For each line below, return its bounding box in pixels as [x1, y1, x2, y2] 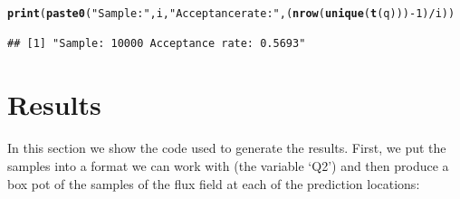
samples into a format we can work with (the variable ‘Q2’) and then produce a [7, 156, 449, 175]
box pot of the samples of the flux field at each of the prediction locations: [7, 174, 420, 193]
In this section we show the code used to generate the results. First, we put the [7, 138, 446, 157]
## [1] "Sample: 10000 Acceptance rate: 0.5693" [7, 36, 306, 50]
